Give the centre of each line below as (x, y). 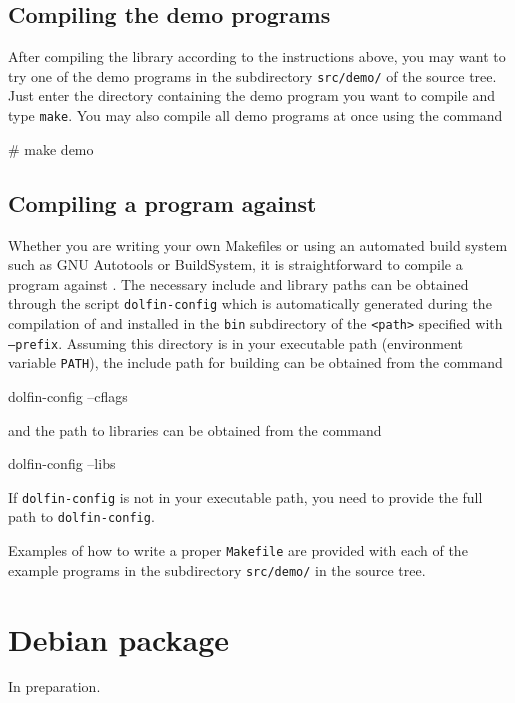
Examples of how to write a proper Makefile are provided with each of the (238, 550)
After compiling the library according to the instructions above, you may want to (257, 56)
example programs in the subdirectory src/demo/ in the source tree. (217, 569)
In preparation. (54, 686)
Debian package (119, 638)
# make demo (51, 148)
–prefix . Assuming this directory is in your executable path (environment (236, 342)
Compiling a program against (162, 202)
